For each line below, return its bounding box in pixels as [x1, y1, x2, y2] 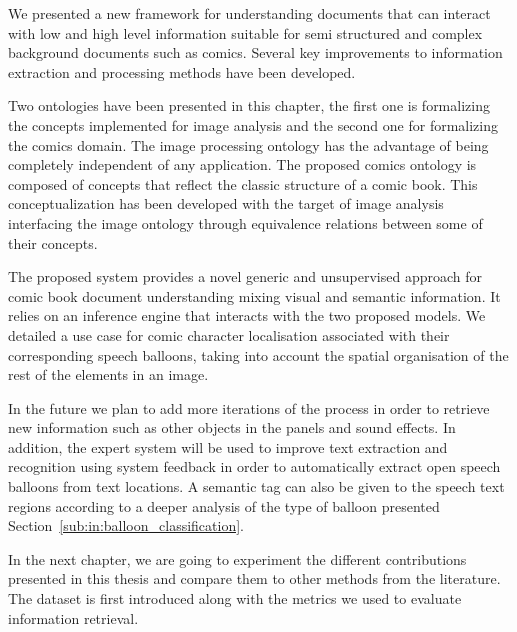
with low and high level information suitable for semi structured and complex [8, 22, 483, 43]
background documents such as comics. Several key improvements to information [8, 42, 503, 63]
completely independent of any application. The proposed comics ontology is [8, 154, 477, 175]
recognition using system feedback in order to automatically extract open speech [8, 456, 501, 477]
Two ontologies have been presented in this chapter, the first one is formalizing [8, 95, 490, 116]
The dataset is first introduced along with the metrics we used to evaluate [8, 588, 462, 609]
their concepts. [8, 232, 98, 253]
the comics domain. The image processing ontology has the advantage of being [8, 134, 489, 155]
